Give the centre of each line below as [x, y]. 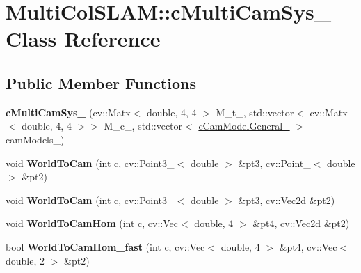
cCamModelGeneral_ [244, 126]
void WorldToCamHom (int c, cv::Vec [92, 223]
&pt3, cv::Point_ [274, 163]
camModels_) [35, 139]
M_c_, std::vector [143, 126]
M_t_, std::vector [255, 112]
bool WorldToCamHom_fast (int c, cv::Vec [105, 246]
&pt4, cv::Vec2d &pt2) [301, 223]
